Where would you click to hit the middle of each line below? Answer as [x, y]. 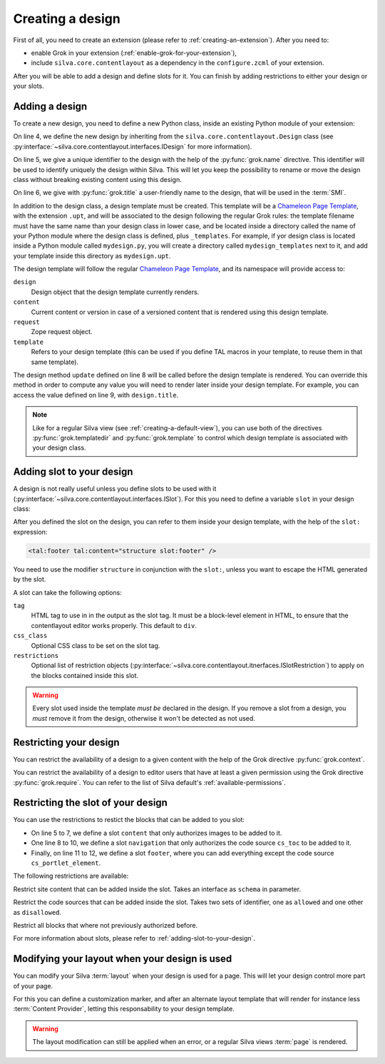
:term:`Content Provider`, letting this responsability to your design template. [124, 1009]
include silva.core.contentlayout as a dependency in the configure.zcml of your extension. [178, 63]
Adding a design [50, 106]
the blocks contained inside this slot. [85, 675]
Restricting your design [67, 742]
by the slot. [30, 579]
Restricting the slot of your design [90, 803]
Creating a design [67, 19]
